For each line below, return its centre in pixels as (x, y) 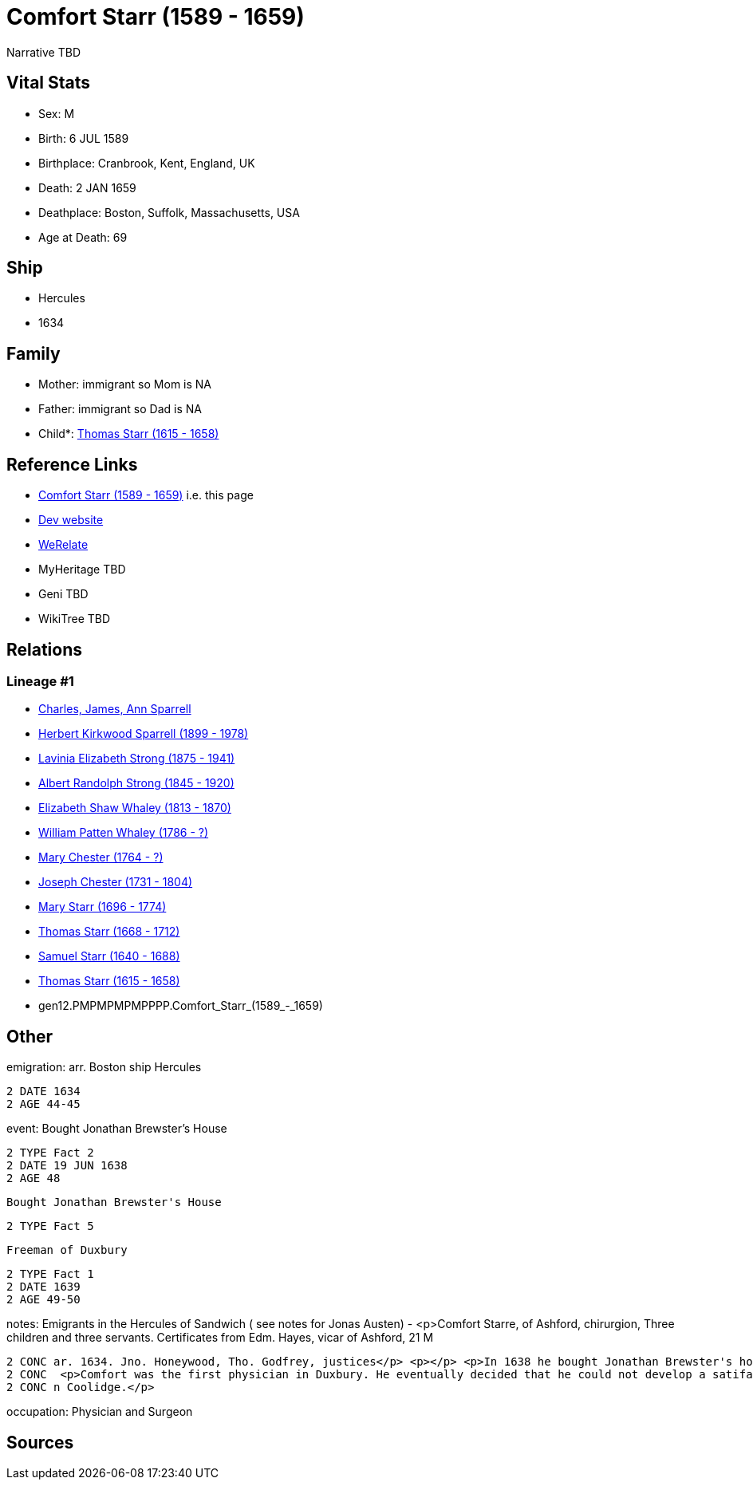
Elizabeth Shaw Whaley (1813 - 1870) (135, 808)
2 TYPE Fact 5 (50, 1226)
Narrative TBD (43, 52)
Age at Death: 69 (83, 237)
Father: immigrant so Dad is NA (120, 409)
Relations (45, 649)
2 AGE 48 (34, 1179)
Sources (40, 1442)
